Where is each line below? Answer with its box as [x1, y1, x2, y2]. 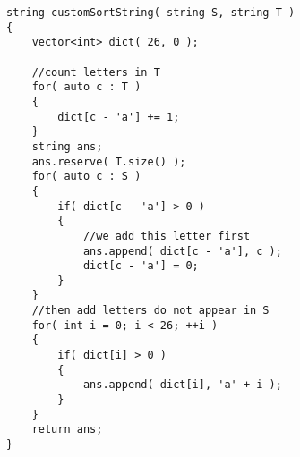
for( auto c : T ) [31, 80, 141, 94]
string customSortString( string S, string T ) [6, 6, 296, 19]
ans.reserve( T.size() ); [31, 155, 186, 168]
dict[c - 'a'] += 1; [57, 110, 180, 123]
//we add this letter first [82, 229, 251, 242]
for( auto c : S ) [31, 170, 141, 183]
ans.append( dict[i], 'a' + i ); [82, 378, 282, 392]
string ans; [31, 140, 103, 153]
